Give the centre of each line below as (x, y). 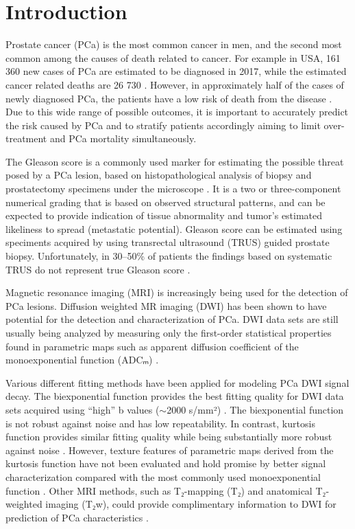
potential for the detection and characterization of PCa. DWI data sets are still (172, 319)
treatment (26, 138)
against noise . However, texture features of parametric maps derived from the (170, 450)
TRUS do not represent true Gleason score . (98, 269)
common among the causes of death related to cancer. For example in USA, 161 (173, 57)
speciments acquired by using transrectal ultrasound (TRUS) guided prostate (168, 242)
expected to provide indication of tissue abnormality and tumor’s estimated (164, 215)
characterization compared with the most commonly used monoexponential (163, 476)
